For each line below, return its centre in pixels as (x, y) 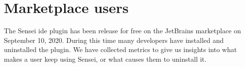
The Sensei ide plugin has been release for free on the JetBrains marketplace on (122, 31)
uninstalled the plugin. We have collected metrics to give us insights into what (121, 49)
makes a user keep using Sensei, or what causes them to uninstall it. (105, 59)
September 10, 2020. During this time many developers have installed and (114, 40)
